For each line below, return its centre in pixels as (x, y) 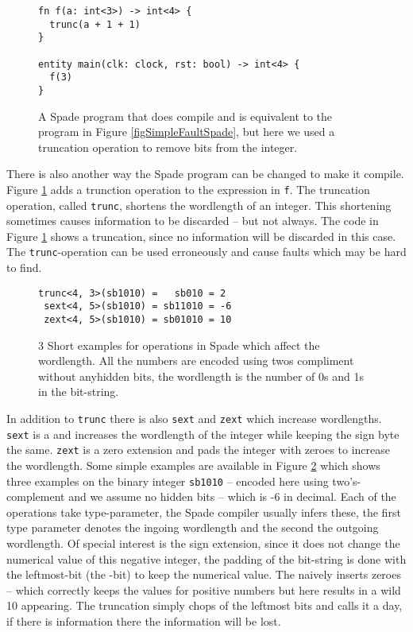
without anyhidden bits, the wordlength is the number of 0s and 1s (201, 376)
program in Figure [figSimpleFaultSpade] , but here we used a (187, 132)
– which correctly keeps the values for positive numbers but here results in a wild (204, 589)
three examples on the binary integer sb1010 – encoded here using (168, 481)
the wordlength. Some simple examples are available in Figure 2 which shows (193, 465)
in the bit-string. (79, 392)
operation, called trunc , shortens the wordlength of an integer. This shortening (199, 205)
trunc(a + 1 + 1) (95, 24)
